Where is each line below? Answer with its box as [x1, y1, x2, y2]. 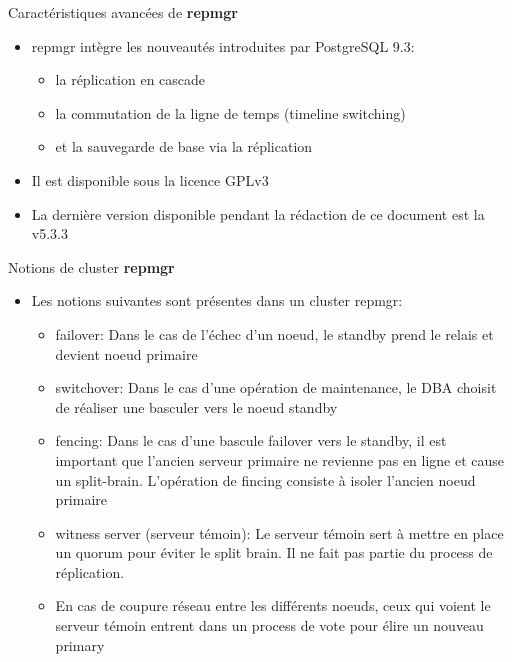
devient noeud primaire [55, 343, 198, 364]
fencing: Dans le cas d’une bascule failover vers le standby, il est [55, 430, 447, 451]
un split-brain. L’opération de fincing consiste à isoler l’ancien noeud [55, 469, 476, 490]
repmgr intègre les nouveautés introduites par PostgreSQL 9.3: [31, 35, 415, 56]
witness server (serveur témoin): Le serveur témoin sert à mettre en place [55, 522, 504, 543]
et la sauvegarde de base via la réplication [55, 136, 313, 157]
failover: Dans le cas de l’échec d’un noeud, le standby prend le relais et [55, 323, 494, 344]
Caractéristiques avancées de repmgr [8, 2, 238, 22]
